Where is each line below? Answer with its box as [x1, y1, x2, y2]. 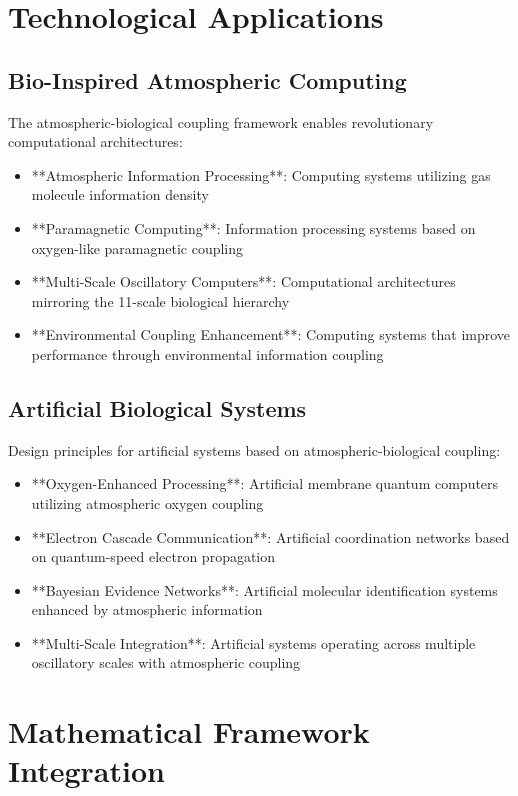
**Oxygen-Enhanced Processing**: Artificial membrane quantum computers [31, 473, 499, 494]
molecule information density [31, 184, 209, 205]
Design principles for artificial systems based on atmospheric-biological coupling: [8, 439, 501, 460]
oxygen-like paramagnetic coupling [31, 237, 244, 258]
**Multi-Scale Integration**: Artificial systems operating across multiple [31, 632, 476, 653]
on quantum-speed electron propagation [31, 546, 276, 567]
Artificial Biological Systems [8, 392, 307, 423]
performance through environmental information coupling [31, 343, 384, 364]
